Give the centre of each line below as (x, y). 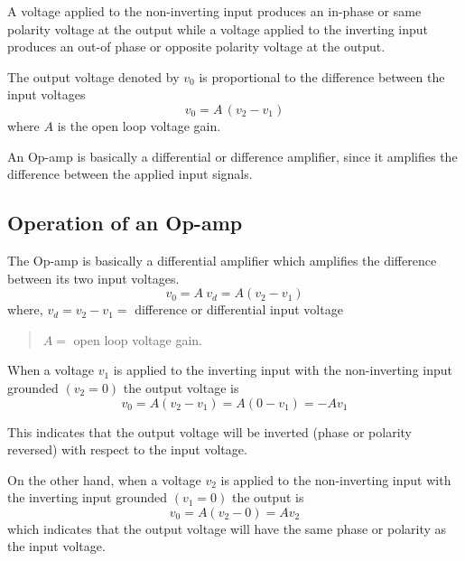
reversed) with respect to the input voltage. (127, 449)
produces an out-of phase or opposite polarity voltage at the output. (196, 47)
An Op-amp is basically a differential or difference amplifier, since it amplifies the (232, 156)
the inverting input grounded (88, 497)
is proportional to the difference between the (322, 76)
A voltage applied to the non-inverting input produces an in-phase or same (214, 11)
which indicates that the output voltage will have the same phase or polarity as (227, 528)
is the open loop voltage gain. (139, 125)
